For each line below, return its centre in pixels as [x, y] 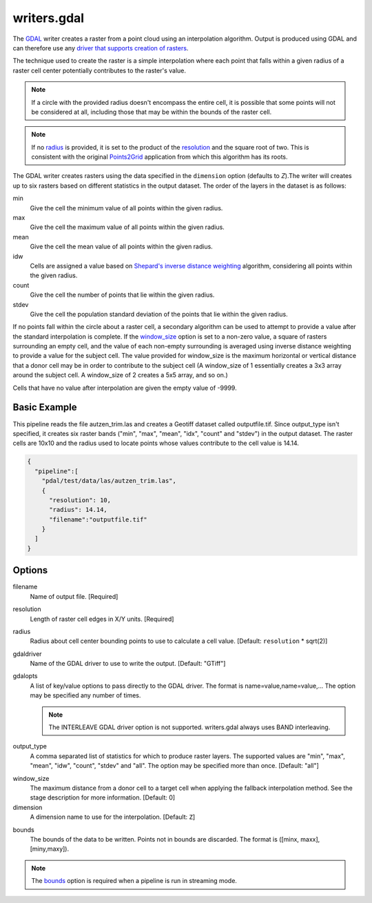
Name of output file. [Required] [74, 596]
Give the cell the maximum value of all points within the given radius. [127, 227]
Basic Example [45, 407]
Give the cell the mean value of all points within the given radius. [121, 247]
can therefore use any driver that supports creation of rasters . [101, 48]
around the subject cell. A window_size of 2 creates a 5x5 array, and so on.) [120, 375]
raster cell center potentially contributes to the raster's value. [99, 70]
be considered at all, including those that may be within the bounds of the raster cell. [152, 112]
